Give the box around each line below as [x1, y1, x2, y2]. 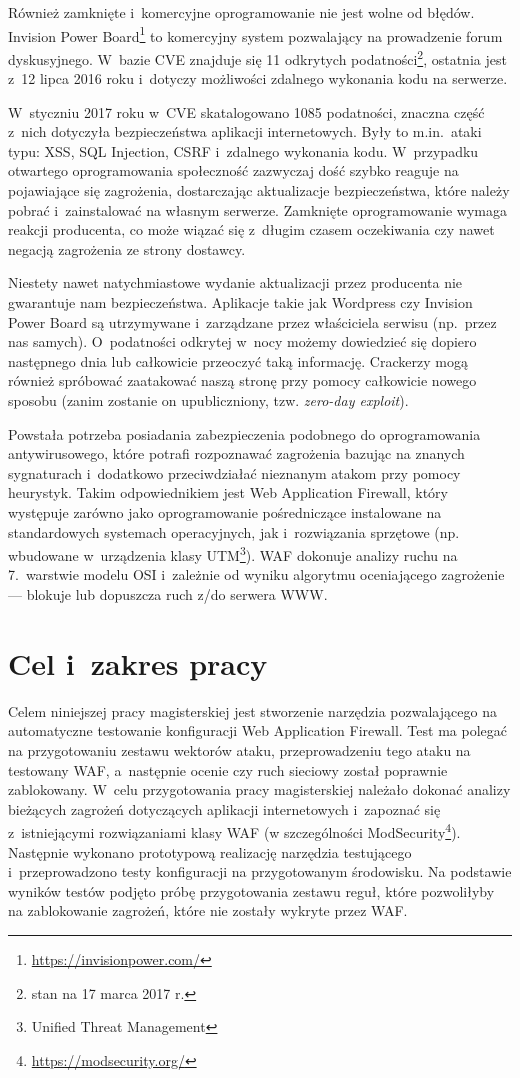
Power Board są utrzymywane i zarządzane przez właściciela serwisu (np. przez [8, 311, 497, 332]
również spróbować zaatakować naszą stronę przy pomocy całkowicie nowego [8, 370, 477, 391]
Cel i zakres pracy [8, 642, 268, 683]
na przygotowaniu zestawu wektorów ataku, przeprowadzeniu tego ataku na [8, 739, 471, 760]
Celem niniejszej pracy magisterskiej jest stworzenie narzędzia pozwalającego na [8, 700, 497, 721]
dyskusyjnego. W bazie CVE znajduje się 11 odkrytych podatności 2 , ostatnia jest [8, 45, 507, 69]
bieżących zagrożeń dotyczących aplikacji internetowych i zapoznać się [8, 798, 441, 819]
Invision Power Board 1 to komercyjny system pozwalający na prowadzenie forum [8, 22, 503, 46]
